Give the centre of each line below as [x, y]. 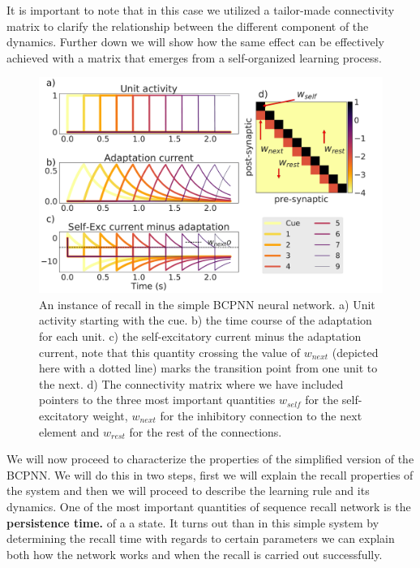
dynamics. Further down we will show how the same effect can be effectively [195, 42]
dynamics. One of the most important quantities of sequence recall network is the [209, 506]
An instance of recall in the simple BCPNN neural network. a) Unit [207, 304]
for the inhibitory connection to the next [261, 415]
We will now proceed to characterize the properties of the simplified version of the [210, 459]
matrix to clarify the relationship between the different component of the [188, 26]
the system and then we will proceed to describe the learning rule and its [188, 491]
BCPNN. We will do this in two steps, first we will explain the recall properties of [210, 474]
